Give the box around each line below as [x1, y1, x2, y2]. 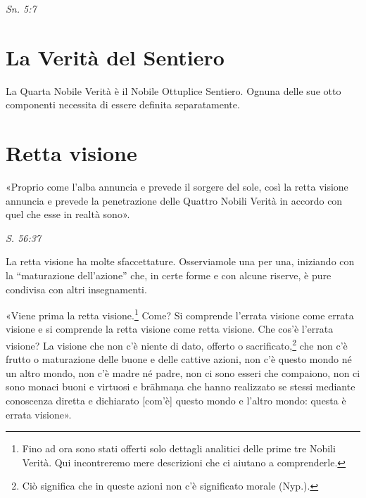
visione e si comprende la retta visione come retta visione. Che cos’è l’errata [6, 321, 334, 336]
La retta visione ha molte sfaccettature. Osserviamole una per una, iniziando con [6, 254, 355, 269]
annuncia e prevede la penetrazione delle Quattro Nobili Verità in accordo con [6, 193, 343, 207]
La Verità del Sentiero [6, 42, 225, 71]
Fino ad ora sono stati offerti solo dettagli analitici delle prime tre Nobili [22, 441, 336, 456]
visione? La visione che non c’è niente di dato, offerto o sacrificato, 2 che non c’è [6, 336, 348, 352]
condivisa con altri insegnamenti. [6, 281, 147, 296]
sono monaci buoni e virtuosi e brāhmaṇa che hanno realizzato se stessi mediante [6, 379, 355, 394]
